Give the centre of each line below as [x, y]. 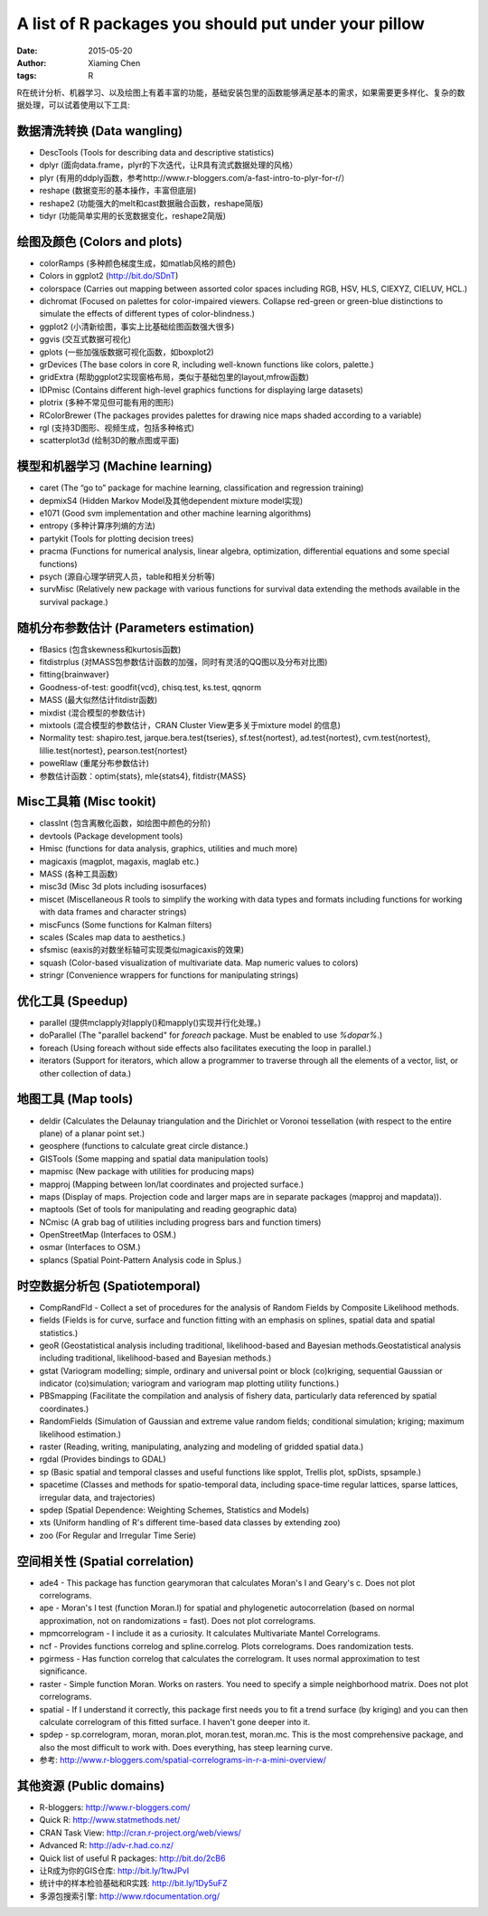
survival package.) [74, 602]
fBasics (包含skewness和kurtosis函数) [110, 649]
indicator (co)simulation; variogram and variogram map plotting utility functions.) [189, 1383]
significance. [63, 1671]
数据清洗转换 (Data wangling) [100, 131]
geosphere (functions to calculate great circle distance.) [144, 1146]
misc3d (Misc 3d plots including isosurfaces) [123, 887]
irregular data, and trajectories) [97, 1497]
